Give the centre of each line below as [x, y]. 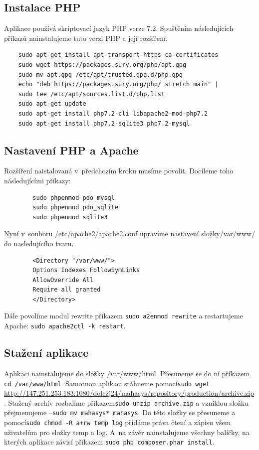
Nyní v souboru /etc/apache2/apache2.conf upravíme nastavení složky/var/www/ [130, 233]
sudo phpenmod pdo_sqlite [76, 208]
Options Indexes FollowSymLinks [86, 270]
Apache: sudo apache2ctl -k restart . [65, 326]
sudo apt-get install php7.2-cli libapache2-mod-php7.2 [113, 113]
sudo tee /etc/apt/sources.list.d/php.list [92, 94]
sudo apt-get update [52, 104]
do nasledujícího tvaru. [39, 243]
